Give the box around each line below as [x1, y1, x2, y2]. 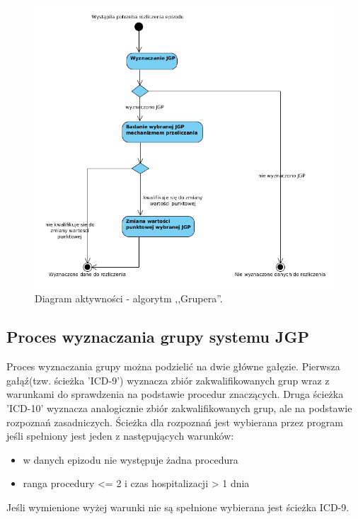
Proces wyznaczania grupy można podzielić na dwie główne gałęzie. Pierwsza [6, 359, 340, 374]
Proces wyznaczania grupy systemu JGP [6, 326, 309, 348]
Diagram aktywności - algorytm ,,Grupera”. [35, 291, 223, 306]
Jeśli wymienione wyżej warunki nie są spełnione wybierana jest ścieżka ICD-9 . [6, 499, 350, 514]
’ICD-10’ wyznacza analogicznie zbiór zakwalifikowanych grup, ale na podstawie [6, 400, 352, 415]
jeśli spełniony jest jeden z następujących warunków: [6, 428, 234, 443]
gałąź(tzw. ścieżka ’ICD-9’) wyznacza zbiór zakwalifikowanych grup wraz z [6, 372, 330, 387]
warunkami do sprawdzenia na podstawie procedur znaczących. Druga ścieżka [6, 387, 344, 401]
